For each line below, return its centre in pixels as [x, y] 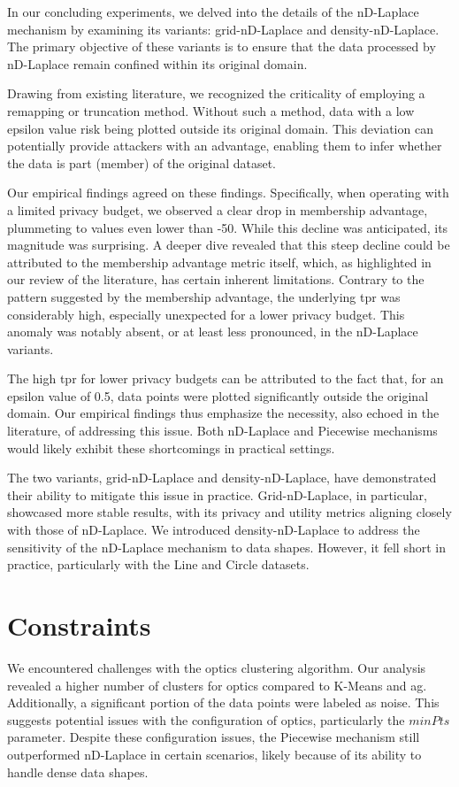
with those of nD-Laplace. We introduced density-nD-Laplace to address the [214, 530]
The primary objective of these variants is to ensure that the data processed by [222, 46]
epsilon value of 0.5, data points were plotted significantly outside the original [218, 395]
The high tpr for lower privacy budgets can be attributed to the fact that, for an [226, 378]
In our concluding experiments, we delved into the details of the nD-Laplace [213, 12]
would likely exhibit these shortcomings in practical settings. [171, 448]
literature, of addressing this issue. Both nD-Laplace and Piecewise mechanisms [222, 431]
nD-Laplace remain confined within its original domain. [157, 63]
